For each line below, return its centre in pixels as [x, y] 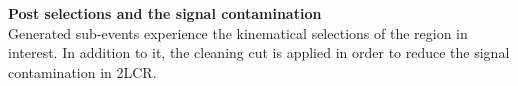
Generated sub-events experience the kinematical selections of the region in [238, 32]
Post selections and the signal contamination [165, 13]
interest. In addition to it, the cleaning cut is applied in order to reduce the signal [259, 52]
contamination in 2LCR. [82, 71]
